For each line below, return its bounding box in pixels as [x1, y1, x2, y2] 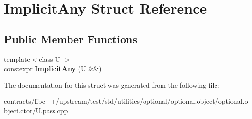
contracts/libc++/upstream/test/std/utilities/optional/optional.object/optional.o [4, 96, 248, 106]
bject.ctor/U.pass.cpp [4, 105, 68, 115]
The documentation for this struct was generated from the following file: [4, 79, 219, 89]
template [4, 54, 30, 64]
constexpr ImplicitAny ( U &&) [4, 63, 102, 74]
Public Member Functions [4, 31, 137, 46]
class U [39, 54, 60, 64]
